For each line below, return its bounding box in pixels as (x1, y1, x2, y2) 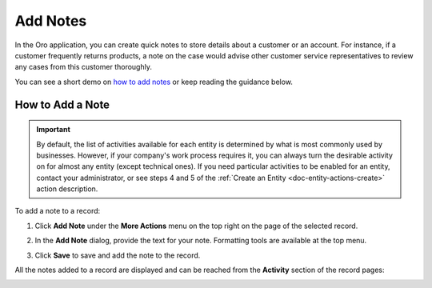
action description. (36, 184, 98, 194)
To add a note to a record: (14, 206, 101, 216)
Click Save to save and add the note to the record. (34, 250, 201, 260)
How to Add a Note (14, 98, 110, 111)
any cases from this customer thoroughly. (14, 62, 152, 72)
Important (36, 125, 71, 134)
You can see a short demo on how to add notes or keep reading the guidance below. (14, 77, 294, 86)
